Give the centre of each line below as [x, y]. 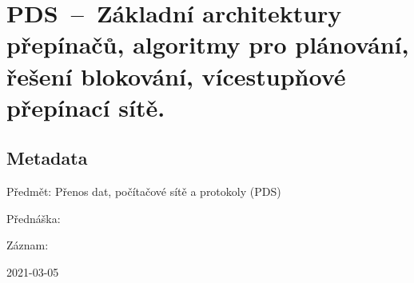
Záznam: [28, 245]
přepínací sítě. [86, 107]
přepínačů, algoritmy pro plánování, [208, 44]
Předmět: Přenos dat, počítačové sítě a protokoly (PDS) [144, 191]
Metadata [47, 158]
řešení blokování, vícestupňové [176, 76]
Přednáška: [34, 218]
